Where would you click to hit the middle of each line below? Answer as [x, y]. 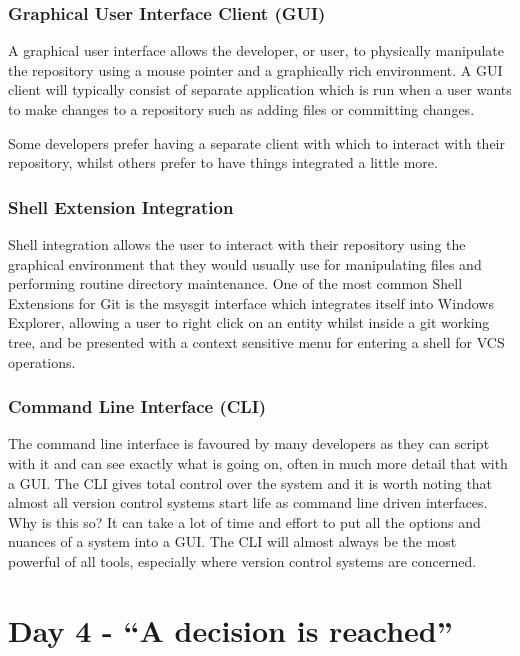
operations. [42, 361]
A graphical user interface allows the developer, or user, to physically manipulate [256, 50]
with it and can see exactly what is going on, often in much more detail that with [258, 462]
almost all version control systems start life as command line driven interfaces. [248, 502]
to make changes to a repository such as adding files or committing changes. [241, 109]
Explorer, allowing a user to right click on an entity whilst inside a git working [249, 322]
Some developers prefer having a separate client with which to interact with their [256, 142]
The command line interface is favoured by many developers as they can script [249, 443]
